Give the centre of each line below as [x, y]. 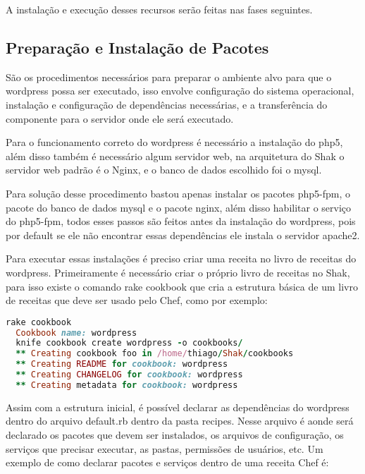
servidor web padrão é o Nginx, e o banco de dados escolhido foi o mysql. [164, 170]
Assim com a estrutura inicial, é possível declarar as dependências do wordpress [178, 407]
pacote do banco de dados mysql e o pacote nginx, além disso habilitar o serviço [179, 207]
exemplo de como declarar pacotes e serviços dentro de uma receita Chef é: [167, 462]
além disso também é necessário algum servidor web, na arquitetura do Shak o [175, 156]
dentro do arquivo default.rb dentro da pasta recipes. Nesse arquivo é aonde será [180, 421]
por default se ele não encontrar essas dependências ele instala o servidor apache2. [183, 235]
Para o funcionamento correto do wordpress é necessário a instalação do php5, [174, 142]
